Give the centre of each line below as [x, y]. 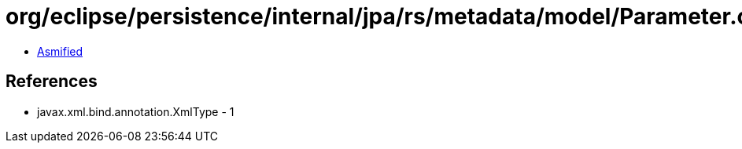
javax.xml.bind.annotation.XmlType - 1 [136, 111]
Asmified [60, 51]
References [52, 82]
